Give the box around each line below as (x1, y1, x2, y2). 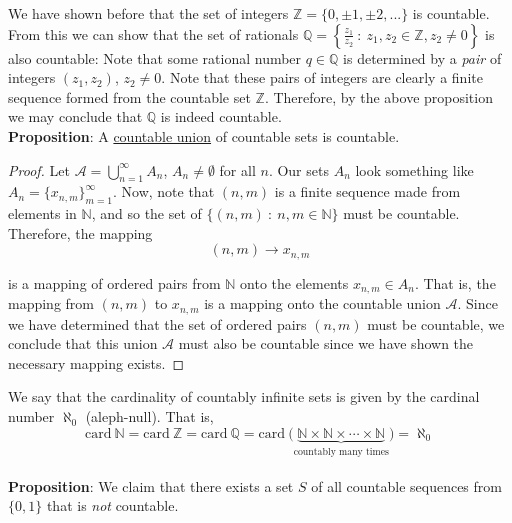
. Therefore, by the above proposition (264, 86, 493, 107)
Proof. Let (8, 159, 70, 180)
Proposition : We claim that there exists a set (8, 475, 294, 496)
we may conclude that (8, 106, 143, 127)
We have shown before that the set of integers (8, 3, 289, 23)
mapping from (8, 293, 95, 314)
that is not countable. (46, 495, 179, 516)
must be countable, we (367, 313, 505, 334)
